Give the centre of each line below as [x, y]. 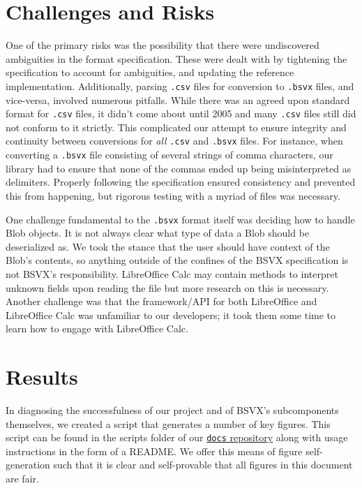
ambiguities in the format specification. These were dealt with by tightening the [176, 58]
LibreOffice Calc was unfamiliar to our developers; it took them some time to [171, 315]
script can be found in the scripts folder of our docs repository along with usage [177, 437]
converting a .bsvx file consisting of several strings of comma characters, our [169, 155]
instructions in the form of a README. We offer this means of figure [154, 451]
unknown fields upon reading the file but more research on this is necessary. [167, 287]
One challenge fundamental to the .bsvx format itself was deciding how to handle [180, 219]
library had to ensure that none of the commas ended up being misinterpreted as [179, 168]
